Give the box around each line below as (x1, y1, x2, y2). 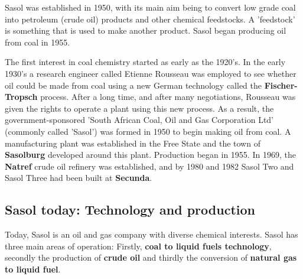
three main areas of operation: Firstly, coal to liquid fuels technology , (5, 239, 272, 252)
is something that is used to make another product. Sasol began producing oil (5, 24, 286, 37)
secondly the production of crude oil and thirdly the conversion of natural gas (5, 251, 297, 264)
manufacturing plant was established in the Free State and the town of (5, 137, 260, 149)
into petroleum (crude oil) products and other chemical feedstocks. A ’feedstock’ (5, 12, 295, 25)
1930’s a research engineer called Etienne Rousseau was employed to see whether (5, 67, 297, 79)
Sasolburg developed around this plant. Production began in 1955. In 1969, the (5, 148, 296, 161)
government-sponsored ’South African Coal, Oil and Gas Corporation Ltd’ (5, 113, 273, 126)
